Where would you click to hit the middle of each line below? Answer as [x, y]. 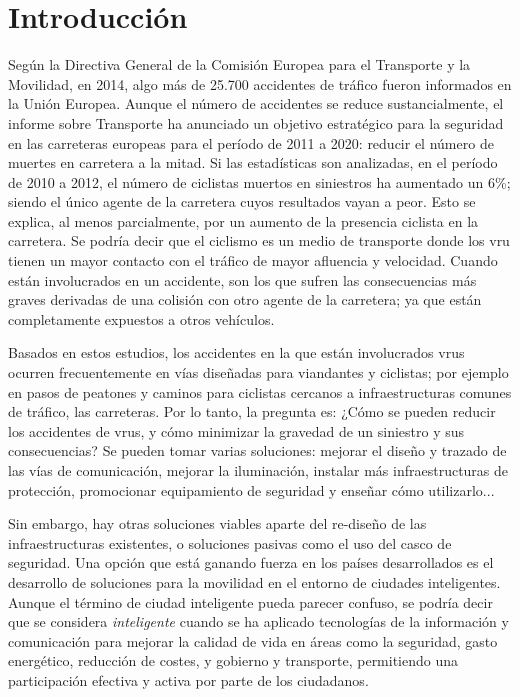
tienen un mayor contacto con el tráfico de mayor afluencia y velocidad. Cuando [253, 260]
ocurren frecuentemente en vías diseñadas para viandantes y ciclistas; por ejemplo [258, 372]
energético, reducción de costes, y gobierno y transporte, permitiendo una [233, 660]
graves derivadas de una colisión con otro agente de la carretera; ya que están [245, 299]
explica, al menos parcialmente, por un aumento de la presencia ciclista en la [243, 220]
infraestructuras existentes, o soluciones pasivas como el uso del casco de [230, 542]
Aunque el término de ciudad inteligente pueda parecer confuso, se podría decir [250, 601]
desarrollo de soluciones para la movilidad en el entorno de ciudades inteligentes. [254, 581]
